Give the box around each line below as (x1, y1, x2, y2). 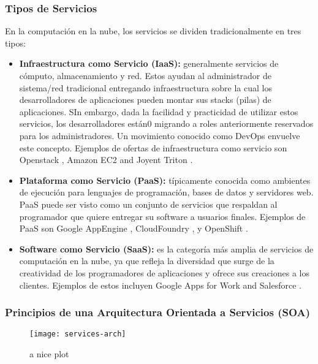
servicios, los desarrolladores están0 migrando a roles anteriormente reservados (19, 117, 314, 130)
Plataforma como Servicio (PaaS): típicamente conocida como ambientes (19, 173, 311, 186)
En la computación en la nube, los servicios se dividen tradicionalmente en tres (5, 25, 301, 37)
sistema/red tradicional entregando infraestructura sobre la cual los (19, 81, 272, 94)
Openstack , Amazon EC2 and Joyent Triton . (19, 153, 193, 166)
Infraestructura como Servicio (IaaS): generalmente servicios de (19, 57, 279, 70)
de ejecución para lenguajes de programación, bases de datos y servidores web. (19, 186, 314, 199)
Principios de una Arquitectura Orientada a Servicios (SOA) (5, 305, 311, 320)
